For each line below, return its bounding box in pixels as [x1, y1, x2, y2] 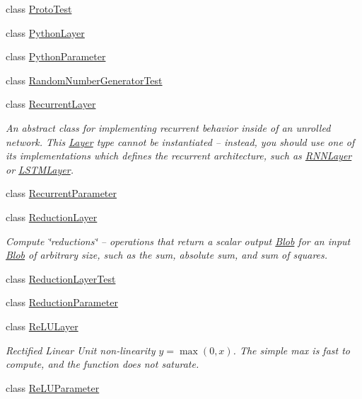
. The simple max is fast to [233, 342, 351, 357]
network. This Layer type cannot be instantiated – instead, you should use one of [6, 134, 355, 149]
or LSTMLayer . [6, 162, 74, 176]
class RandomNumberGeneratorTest [6, 72, 163, 87]
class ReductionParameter [6, 295, 118, 310]
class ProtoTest [6, 1, 72, 16]
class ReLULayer [6, 318, 78, 333]
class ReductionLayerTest [6, 271, 116, 286]
